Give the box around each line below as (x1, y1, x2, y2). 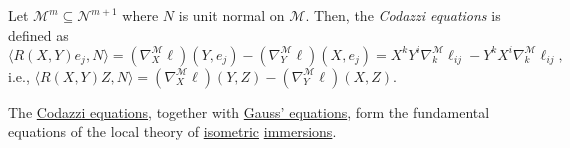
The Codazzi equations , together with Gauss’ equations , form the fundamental (8, 101, 490, 122)
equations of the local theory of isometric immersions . (8, 121, 337, 142)
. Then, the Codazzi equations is (305, 5, 501, 25)
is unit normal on (178, 5, 285, 25)
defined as (8, 24, 69, 45)
